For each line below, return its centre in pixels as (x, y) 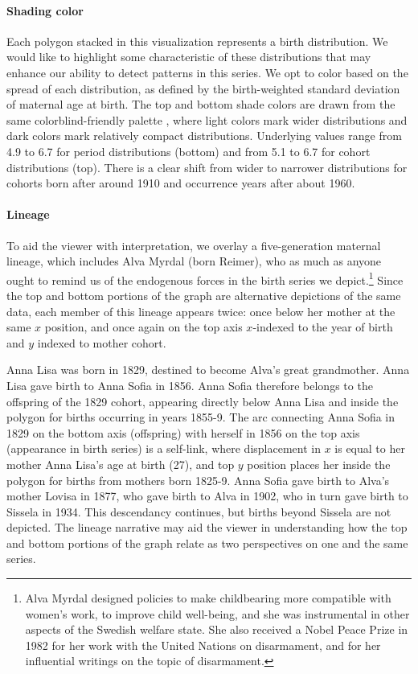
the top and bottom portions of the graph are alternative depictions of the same (204, 295)
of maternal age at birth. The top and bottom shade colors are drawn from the (201, 104)
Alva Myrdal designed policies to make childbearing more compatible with (208, 598)
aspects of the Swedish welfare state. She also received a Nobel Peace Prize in (217, 629)
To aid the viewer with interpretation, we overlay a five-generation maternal (194, 245)
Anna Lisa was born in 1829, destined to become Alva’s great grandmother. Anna (208, 370)
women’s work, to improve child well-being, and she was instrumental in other (217, 613)
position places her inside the (319, 464)
